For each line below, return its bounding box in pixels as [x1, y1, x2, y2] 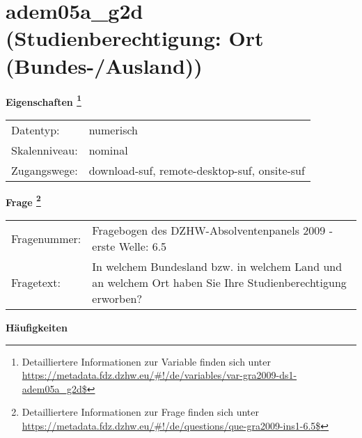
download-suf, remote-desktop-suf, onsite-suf [88, 162, 305, 178]
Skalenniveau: [11, 141, 78, 158]
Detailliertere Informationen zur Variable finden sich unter [22, 354, 271, 368]
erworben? [92, 290, 142, 306]
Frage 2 [6, 192, 41, 209]
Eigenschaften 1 [6, 92, 81, 109]
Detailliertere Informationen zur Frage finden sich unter [22, 405, 260, 419]
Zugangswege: [11, 162, 78, 178]
